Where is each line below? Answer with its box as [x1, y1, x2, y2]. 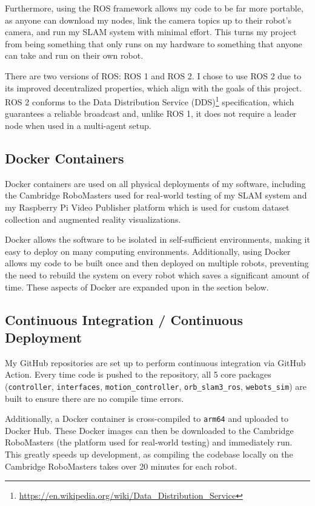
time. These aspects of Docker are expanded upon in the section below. [5, 280, 269, 293]
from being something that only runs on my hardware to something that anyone [5, 37, 302, 50]
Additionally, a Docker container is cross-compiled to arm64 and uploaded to [5, 412, 289, 425]
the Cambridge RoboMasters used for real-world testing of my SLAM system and [5, 189, 307, 202]
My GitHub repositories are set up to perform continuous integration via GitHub [5, 356, 306, 369]
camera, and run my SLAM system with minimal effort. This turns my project [5, 25, 297, 38]
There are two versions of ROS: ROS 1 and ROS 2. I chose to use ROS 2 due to [5, 69, 302, 82]
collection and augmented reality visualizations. [5, 212, 181, 225]
